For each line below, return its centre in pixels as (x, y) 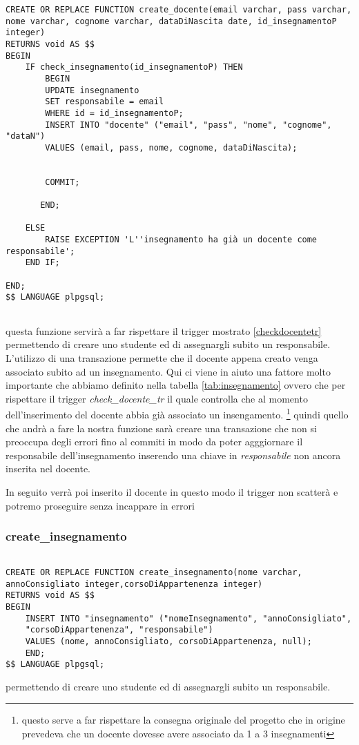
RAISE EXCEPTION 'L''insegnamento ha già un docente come (181, 240)
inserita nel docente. (48, 468)
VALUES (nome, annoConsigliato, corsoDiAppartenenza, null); (168, 641)
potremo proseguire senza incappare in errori (100, 505)
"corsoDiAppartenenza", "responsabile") (119, 630)
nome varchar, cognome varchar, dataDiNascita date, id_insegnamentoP (171, 21)
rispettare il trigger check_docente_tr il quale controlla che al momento (157, 398)
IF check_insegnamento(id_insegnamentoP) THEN (134, 67)
